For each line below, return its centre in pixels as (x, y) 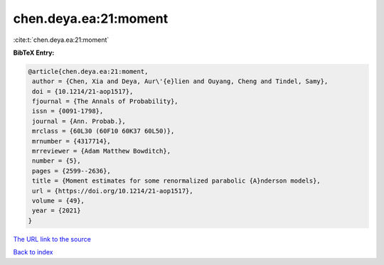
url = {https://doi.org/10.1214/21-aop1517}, (113, 191)
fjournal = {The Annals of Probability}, (105, 102)
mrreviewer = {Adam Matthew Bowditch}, (101, 151)
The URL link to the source (52, 239)
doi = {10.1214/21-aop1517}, (83, 91)
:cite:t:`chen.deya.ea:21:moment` (61, 40)
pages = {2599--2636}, (72, 171)
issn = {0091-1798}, (68, 111)
